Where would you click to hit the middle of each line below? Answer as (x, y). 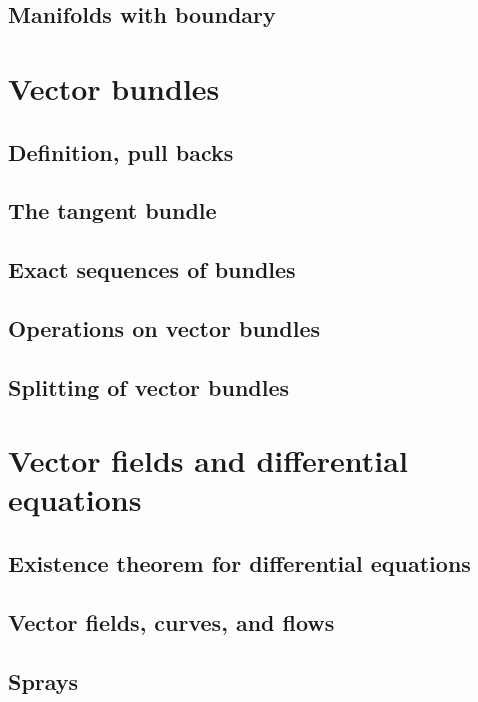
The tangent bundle (112, 210)
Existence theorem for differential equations (239, 563)
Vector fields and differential (208, 460)
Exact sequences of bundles (152, 269)
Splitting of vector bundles (149, 386)
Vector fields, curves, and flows (171, 621)
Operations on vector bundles (164, 327)
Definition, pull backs (121, 151)
